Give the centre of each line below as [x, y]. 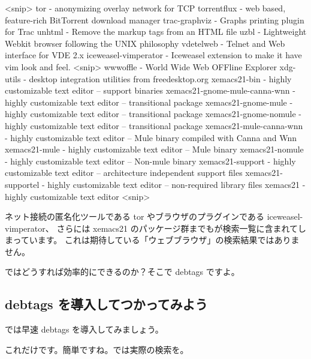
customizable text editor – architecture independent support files [124, 173]
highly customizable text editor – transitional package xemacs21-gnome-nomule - [153, 114]
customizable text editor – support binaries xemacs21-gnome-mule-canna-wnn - [150, 90]
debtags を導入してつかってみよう [106, 304]
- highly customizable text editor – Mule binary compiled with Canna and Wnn [151, 137]
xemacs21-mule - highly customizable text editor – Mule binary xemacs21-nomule [154, 149]
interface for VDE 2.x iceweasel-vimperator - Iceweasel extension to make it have [153, 55]
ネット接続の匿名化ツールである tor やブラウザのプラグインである [135, 216]
